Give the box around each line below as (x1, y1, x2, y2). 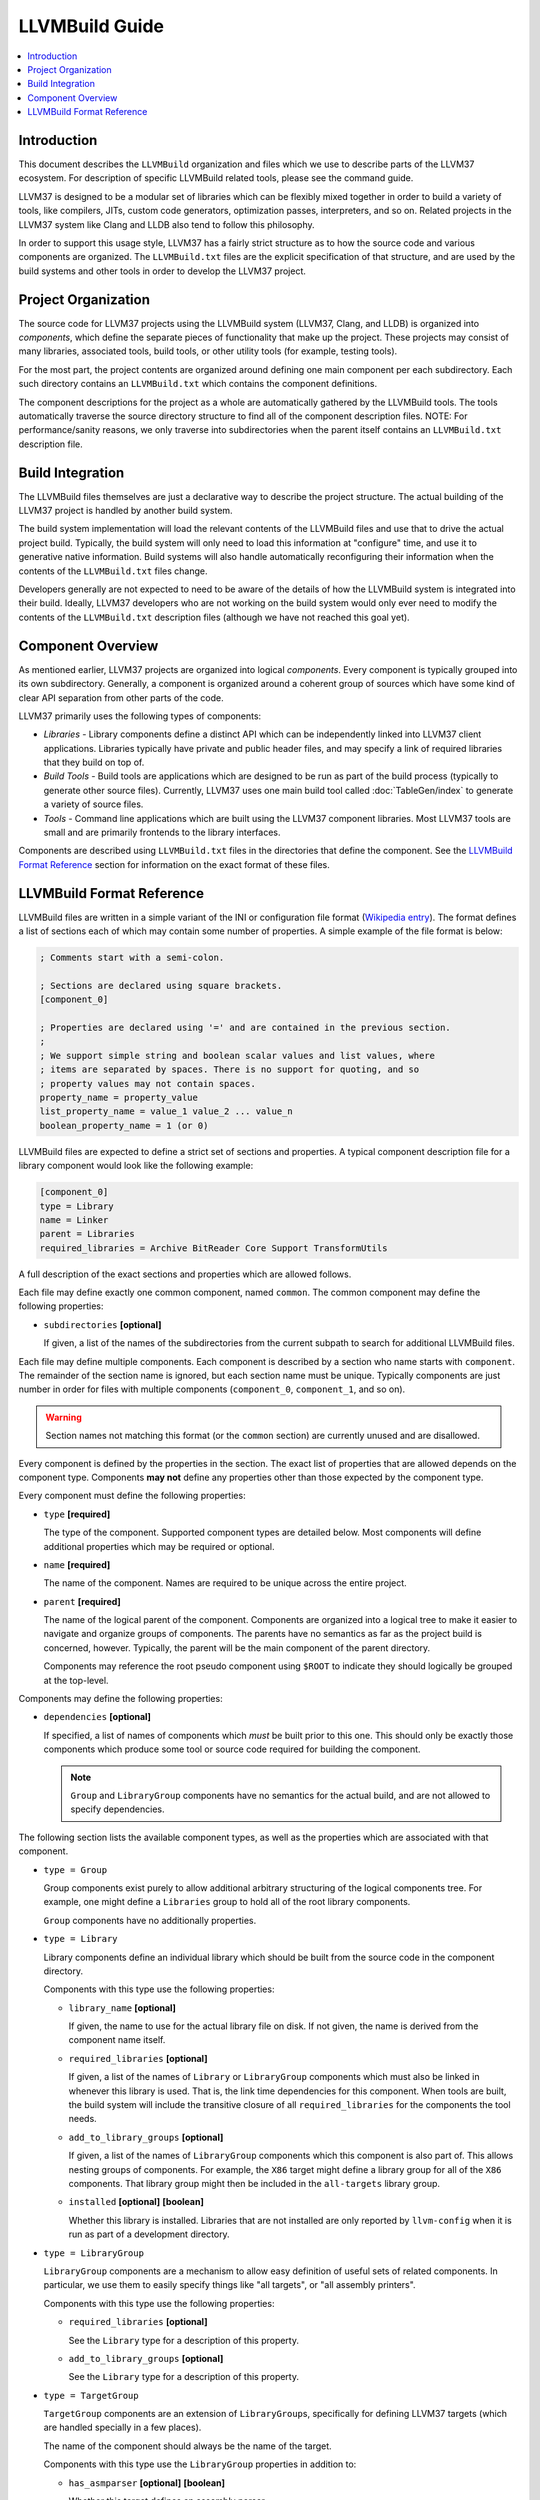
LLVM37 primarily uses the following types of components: (18, 710, 262, 722)
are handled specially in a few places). (43, 2421, 202, 2434)
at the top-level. (43, 1674, 109, 1686)
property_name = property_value (39, 1091, 199, 1103)
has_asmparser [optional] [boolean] (68, 2476, 225, 2489)
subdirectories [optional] (43, 1318, 162, 1330)
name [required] (43, 1558, 111, 1570)
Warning (45, 1411, 82, 1423)
